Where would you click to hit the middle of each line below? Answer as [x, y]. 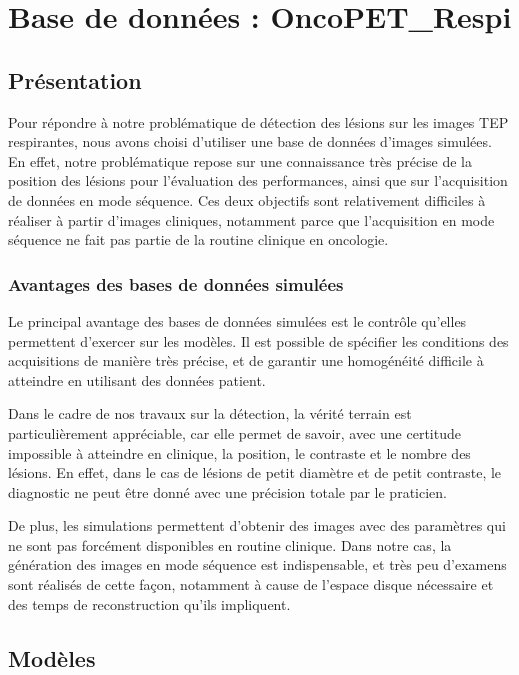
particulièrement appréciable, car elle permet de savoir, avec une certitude [234, 432]
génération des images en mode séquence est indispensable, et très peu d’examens [257, 564]
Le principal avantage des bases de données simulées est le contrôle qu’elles [237, 320]
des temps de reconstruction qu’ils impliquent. [149, 603]
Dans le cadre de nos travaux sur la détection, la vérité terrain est [210, 413]
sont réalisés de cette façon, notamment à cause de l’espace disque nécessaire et [251, 584]
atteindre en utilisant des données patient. [137, 379]
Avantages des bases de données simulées [176, 283]
